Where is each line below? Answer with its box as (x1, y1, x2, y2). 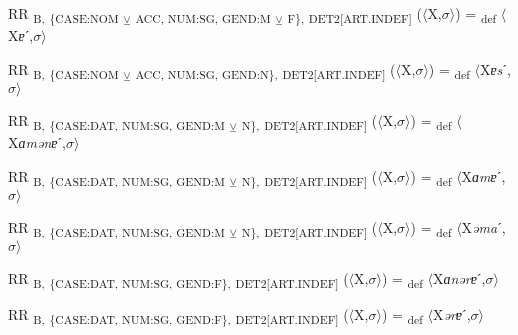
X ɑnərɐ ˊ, (432, 267, 486, 288)
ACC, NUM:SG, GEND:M (135, 9, 271, 26)
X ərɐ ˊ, (432, 303, 471, 324)
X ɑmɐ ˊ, (461, 165, 506, 186)
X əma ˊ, (461, 216, 506, 237)
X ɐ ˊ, (8, 25, 34, 46)
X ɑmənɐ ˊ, (8, 131, 67, 152)
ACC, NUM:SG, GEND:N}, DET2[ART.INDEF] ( (135, 58, 396, 82)
